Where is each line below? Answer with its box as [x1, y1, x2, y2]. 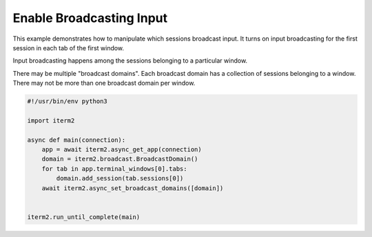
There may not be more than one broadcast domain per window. [12, 79, 196, 87]
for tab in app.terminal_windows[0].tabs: [41, 165, 187, 172]
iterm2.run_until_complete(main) [27, 213, 141, 220]
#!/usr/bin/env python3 [27, 97, 108, 105]
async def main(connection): [27, 136, 126, 144]
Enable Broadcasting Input [12, 10, 168, 25]
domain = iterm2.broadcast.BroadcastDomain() [41, 155, 198, 163]
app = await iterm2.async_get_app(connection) [41, 145, 203, 154]
